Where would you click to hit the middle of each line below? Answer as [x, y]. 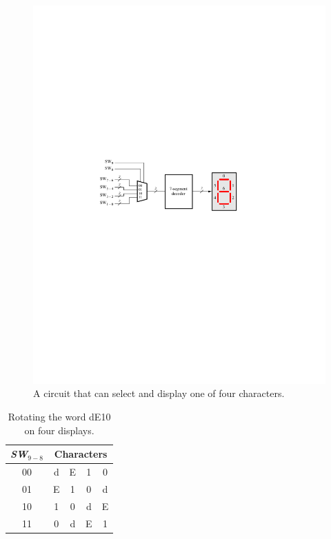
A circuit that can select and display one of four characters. [159, 393]
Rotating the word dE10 [59, 417]
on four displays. [59, 430]
